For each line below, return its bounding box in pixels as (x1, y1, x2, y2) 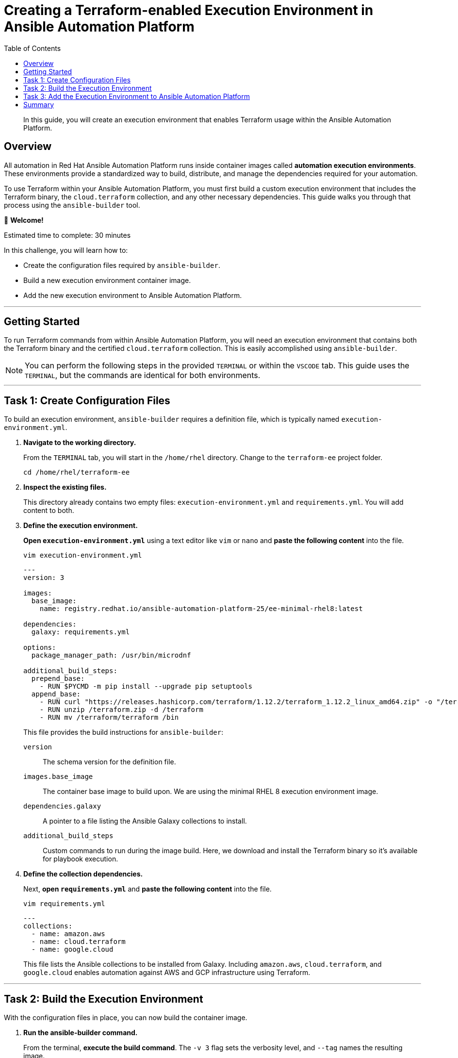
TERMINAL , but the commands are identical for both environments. (25, 370, 261, 380)
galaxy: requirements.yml (31, 628, 130, 636)
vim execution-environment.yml (23, 551, 142, 560)
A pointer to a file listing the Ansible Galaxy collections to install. (43, 817, 247, 826)
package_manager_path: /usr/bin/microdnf (31, 651, 191, 660)
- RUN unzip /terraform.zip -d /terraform (39, 706, 203, 714)
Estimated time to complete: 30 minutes (4, 231, 131, 239)
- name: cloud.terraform (31, 938, 126, 946)
